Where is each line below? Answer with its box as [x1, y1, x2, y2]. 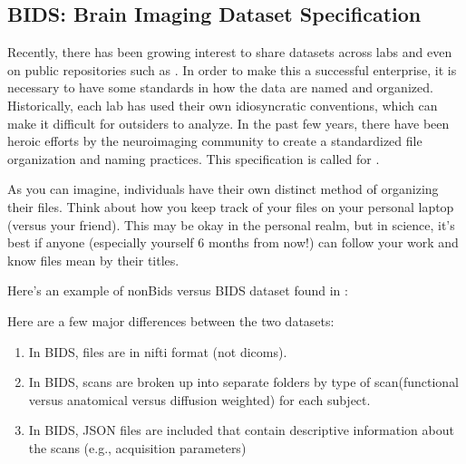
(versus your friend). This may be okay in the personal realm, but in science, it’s [7, 215, 455, 234]
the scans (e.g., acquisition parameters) [28, 438, 247, 457]
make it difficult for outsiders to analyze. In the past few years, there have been [7, 113, 450, 132]
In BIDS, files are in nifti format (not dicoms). [28, 342, 287, 361]
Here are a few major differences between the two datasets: [7, 311, 335, 330]
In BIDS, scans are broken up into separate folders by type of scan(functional [28, 372, 460, 391]
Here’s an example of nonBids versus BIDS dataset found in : [7, 281, 348, 300]
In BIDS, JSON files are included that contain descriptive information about [28, 420, 454, 440]
